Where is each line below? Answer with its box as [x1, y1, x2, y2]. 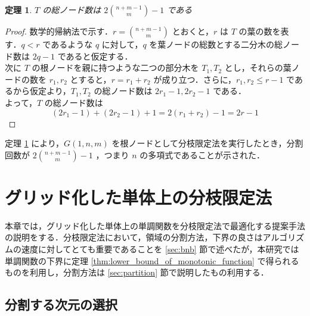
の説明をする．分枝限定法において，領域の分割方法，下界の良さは [5, 231, 263, 243]
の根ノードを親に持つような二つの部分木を [32, 61, 199, 74]
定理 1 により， [5, 137, 64, 149]
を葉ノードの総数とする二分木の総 [149, 38, 283, 50]
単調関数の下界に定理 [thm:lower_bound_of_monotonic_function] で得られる [5, 254, 299, 267]
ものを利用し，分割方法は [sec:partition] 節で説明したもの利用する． [5, 266, 269, 279]
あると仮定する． [66, 49, 133, 62]
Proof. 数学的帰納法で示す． [5, 25, 113, 37]
